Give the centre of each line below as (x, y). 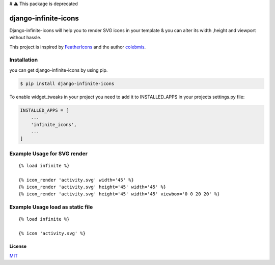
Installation (24, 60)
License (18, 246)
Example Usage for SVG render (48, 154)
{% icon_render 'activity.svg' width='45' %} (76, 180)
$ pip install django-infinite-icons (67, 83)
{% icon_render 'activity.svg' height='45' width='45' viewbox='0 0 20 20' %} (119, 194)
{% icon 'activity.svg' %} (52, 233)
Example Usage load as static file (51, 207)
